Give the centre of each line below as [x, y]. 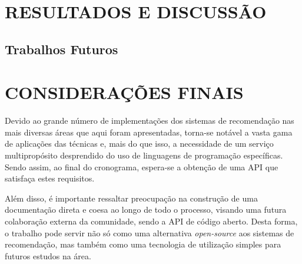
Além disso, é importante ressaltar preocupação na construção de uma [131, 198]
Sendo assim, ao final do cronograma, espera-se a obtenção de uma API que [142, 166]
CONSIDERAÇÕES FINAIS [124, 92]
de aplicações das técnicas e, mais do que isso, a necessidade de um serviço [139, 143]
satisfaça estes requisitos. [50, 178]
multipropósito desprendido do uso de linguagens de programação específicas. [144, 155]
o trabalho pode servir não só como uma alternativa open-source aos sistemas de [150, 232]
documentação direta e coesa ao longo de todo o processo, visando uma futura [146, 209]
